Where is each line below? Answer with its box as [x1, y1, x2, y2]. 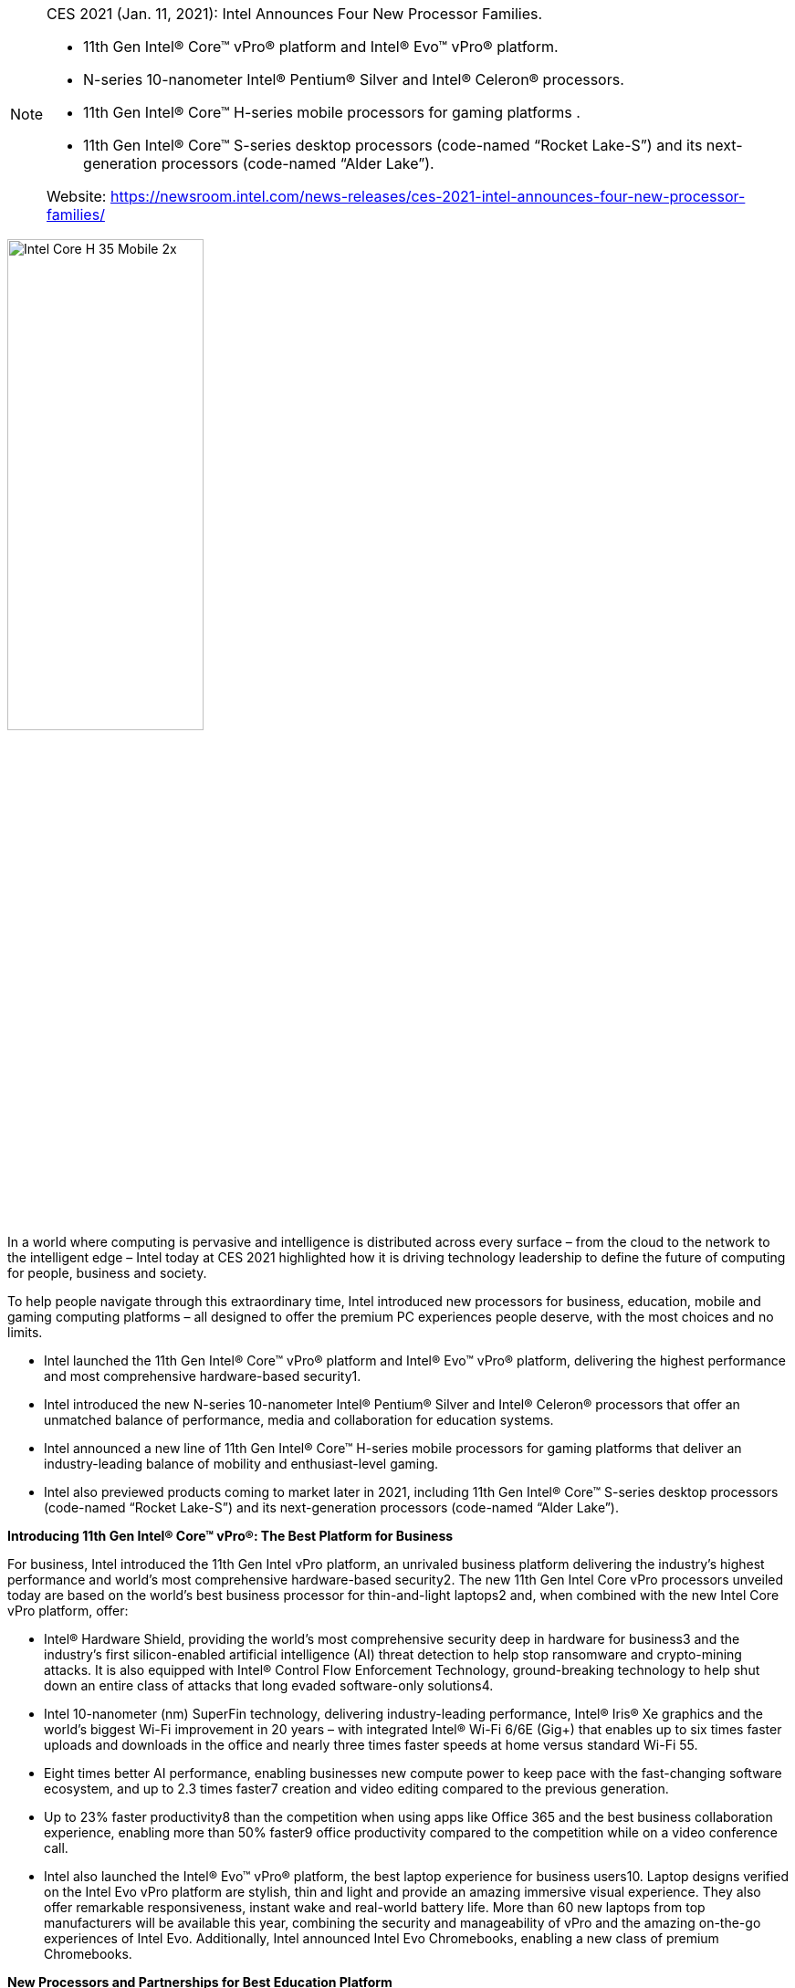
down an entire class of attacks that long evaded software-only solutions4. [44, 1678, 494, 1693]
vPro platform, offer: [7, 1603, 129, 1618]
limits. [7, 1324, 43, 1340]
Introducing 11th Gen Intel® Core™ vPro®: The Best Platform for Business [7, 1528, 454, 1543]
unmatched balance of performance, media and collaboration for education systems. [44, 1412, 554, 1428]
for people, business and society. [7, 1265, 207, 1281]
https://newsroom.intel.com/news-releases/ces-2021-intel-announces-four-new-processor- [110, 187, 746, 205]
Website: [47, 187, 107, 205]
